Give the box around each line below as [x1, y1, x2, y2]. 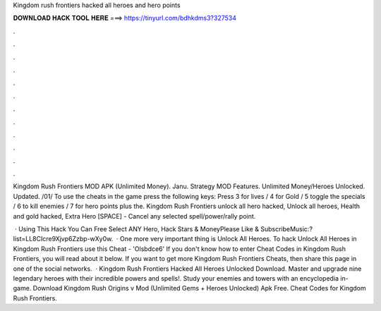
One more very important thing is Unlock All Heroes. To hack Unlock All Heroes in [120, 235, 357, 243]
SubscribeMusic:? [260, 225, 313, 233]
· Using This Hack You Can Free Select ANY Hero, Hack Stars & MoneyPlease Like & [14, 225, 259, 233]
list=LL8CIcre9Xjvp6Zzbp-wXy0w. [13, 235, 114, 243]
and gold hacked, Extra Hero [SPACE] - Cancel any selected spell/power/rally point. [13, 212, 256, 220]
